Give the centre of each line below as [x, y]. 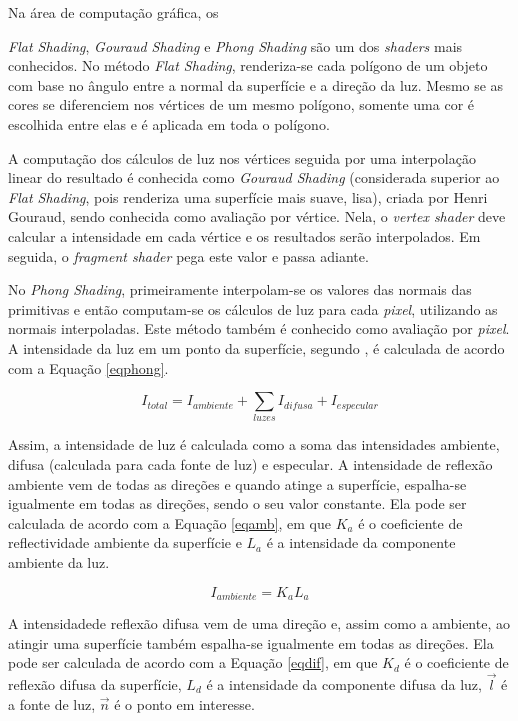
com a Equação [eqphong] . [88, 367]
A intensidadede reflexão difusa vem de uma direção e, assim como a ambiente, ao [259, 623]
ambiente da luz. [59, 561]
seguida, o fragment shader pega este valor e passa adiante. [188, 255]
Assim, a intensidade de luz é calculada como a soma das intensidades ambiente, [254, 444]
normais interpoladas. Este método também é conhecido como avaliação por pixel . [259, 328]
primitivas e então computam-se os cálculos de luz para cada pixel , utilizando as [253, 308]
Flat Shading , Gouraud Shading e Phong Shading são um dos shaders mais [235, 45]
